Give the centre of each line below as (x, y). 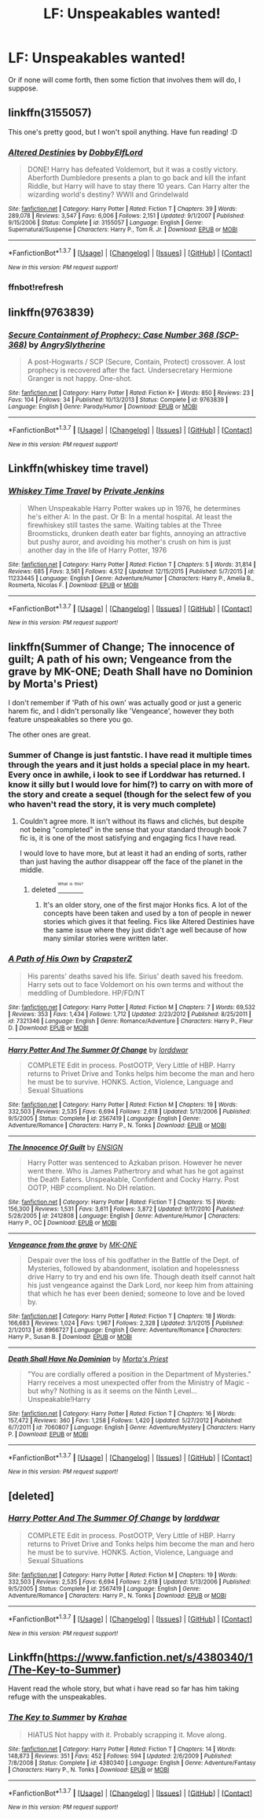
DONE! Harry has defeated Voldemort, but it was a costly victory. (132, 169)
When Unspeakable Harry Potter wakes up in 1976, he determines (134, 508)
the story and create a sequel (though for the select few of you (130, 794)
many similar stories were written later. (106, 938)
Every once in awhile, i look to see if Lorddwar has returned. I (126, 775)
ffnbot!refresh (36, 287)
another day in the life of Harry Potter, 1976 (97, 550)
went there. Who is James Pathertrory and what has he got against (136, 1170)
